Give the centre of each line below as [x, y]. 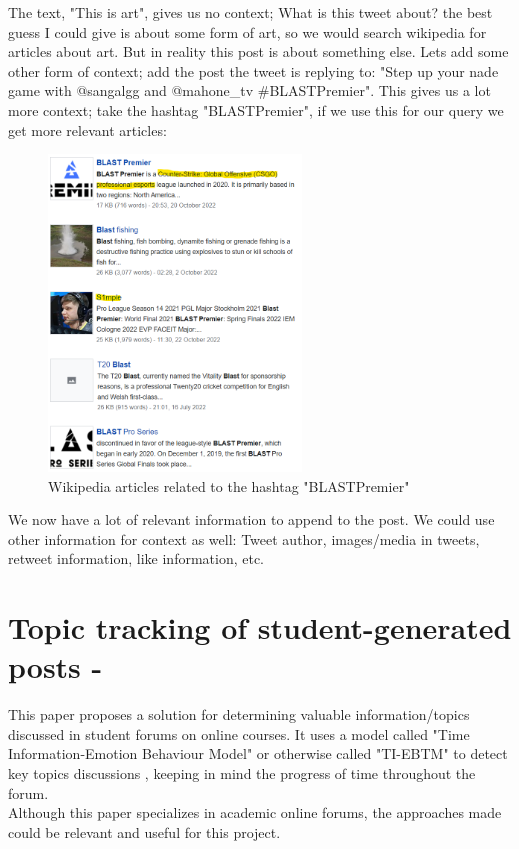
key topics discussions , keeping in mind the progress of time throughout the [242, 773]
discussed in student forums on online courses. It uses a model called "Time [239, 733]
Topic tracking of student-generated [260, 627]
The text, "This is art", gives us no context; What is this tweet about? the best [250, 12]
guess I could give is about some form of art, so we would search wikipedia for [247, 31]
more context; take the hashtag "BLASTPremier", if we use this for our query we [256, 109]
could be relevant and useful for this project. [144, 831]
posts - [55, 666]
